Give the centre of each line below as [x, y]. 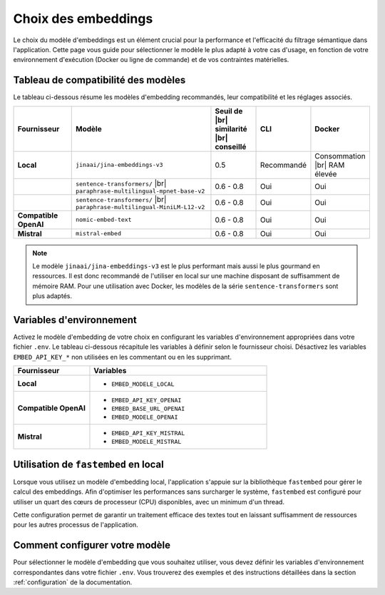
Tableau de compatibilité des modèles [99, 80]
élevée [326, 173]
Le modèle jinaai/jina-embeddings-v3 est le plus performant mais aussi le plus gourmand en [176, 266]
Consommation [340, 156]
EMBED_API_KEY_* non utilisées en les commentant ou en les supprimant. [122, 357]
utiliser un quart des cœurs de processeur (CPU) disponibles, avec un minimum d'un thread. [149, 502]
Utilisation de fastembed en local [88, 464]
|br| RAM [330, 165]
